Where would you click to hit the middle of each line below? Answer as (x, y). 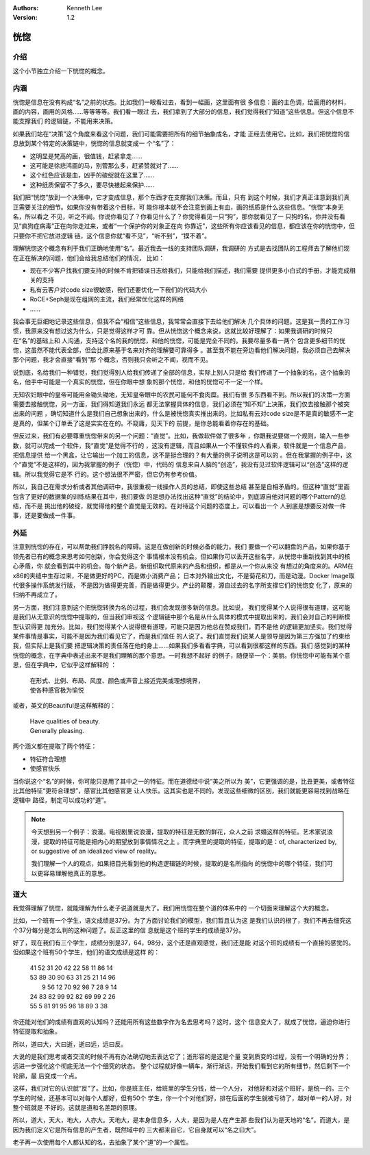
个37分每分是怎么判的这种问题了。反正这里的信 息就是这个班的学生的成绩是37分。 (129, 930)
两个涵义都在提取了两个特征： (55, 746)
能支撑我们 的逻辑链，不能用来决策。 (64, 121)
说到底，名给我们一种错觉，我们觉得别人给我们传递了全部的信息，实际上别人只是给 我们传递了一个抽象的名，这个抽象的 (182, 372)
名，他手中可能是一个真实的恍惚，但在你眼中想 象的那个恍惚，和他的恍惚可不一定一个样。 (139, 382)
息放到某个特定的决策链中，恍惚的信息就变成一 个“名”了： (94, 143)
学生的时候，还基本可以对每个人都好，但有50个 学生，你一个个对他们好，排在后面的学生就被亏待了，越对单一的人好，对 (182, 1098)
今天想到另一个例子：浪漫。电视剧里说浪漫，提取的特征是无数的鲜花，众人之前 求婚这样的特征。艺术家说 (179, 832)
